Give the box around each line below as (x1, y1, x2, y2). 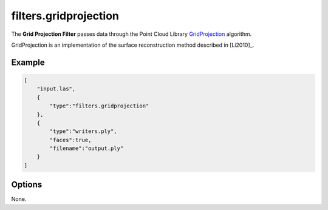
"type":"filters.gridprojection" (49, 103, 149, 109)
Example (11, 57, 45, 67)
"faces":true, (49, 137, 92, 143)
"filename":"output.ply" (49, 145, 124, 152)
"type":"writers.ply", (49, 128, 118, 135)
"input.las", (36, 86, 76, 92)
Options (11, 180, 43, 190)
